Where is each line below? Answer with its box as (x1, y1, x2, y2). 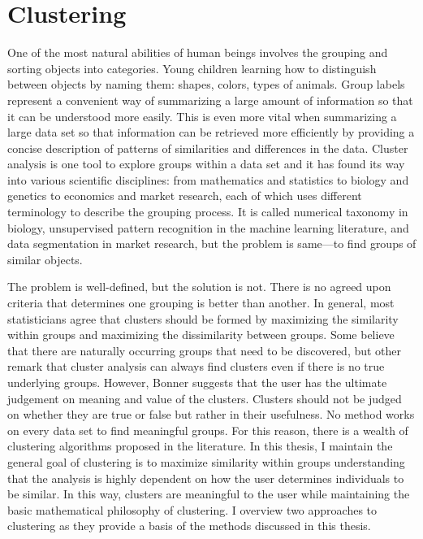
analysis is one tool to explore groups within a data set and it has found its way (7, 155, 405, 172)
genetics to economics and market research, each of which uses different (7, 187, 362, 204)
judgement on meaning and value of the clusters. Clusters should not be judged (7, 389, 402, 406)
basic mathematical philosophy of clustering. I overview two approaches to (7, 501, 378, 518)
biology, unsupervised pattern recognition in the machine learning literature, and (7, 219, 409, 236)
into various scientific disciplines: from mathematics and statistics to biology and (7, 171, 409, 188)
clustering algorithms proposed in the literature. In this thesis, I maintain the (7, 437, 393, 454)
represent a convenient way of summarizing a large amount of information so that (7, 91, 413, 108)
